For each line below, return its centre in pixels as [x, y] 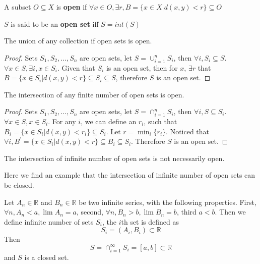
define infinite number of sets [49, 221]
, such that [160, 121]
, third [186, 212]
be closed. [19, 185]
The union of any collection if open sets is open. [78, 41]
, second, [90, 212]
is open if [72, 7]
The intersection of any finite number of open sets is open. [94, 94]
